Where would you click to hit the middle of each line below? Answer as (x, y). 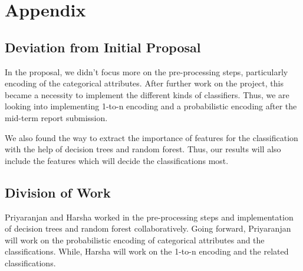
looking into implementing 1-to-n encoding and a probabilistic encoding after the (151, 106)
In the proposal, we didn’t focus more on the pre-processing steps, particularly (146, 71)
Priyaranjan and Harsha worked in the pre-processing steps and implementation (149, 217)
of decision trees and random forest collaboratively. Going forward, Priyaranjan (148, 228)
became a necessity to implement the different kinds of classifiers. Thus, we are (147, 94)
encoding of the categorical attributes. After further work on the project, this (144, 83)
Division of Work (58, 192)
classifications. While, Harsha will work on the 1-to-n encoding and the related (147, 251)
